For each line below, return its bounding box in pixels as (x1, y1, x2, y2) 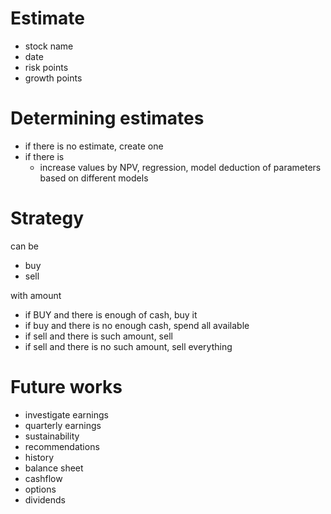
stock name (24, 40, 74, 52)
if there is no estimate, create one (24, 140, 164, 152)
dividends (24, 493, 66, 506)
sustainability (24, 430, 80, 442)
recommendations (24, 440, 100, 452)
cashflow (24, 472, 63, 484)
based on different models (39, 172, 149, 184)
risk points (24, 61, 69, 73)
